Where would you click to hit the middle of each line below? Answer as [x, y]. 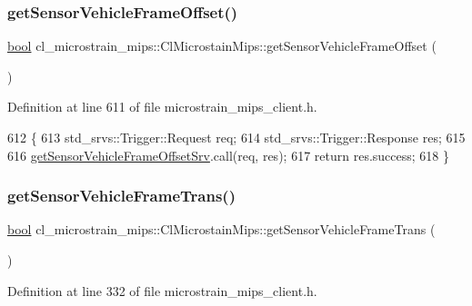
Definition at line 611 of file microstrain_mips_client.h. [162, 107]
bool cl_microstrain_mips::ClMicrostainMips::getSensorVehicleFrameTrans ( [221, 229]
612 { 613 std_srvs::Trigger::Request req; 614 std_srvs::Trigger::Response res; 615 [236, 137]
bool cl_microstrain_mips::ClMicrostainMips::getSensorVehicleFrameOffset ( [222, 46]
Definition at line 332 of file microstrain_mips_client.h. [162, 290]
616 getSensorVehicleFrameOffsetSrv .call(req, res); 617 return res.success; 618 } [228, 155]
